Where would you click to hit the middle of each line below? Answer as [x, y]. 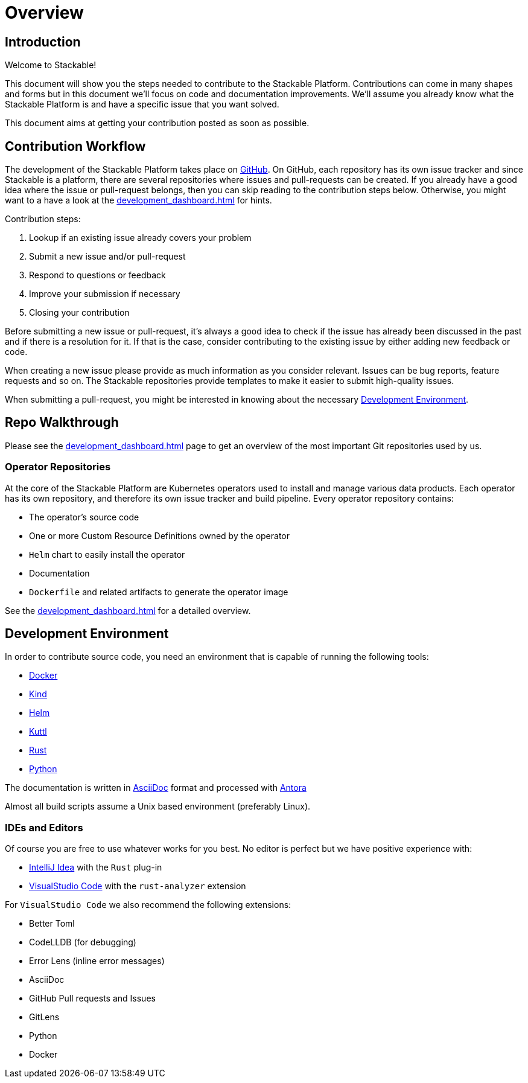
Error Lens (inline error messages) [97, 961]
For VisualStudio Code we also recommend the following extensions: [148, 905]
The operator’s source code [84, 517]
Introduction [43, 42]
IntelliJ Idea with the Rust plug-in [96, 867]
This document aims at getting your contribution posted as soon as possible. [157, 123]
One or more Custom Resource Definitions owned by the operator [160, 535]
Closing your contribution [79, 313]
